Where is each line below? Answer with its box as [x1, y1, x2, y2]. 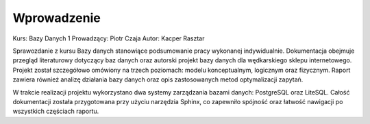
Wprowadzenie [12, 10, 101, 25]
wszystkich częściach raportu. [12, 107, 99, 116]
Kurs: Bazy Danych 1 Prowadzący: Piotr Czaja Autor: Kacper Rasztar [12, 34, 205, 42]
